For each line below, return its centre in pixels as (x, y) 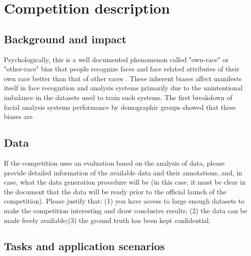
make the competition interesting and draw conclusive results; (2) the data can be (126, 210)
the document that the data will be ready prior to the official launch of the (115, 191)
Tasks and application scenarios (84, 246)
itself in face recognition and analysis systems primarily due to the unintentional (123, 88)
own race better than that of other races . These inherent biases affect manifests (123, 78)
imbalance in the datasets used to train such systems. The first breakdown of (118, 97)
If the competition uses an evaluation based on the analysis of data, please (114, 162)
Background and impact (65, 39)
